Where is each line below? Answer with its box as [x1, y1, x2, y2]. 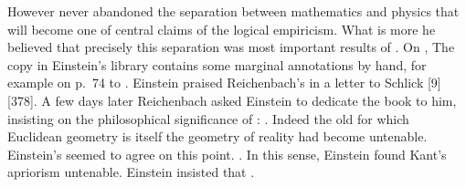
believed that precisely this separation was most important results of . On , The [7, 37, 455, 57]
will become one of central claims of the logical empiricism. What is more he [7, 19, 436, 38]
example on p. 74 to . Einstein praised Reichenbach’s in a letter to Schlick [7, 73, 424, 92]
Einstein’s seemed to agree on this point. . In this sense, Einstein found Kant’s [7, 144, 447, 163]
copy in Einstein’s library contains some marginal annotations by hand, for [7, 55, 427, 74]
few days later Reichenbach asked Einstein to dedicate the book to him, [55, 90, 457, 109]
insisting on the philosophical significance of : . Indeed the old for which [7, 109, 409, 128]
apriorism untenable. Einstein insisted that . [7, 162, 255, 182]
